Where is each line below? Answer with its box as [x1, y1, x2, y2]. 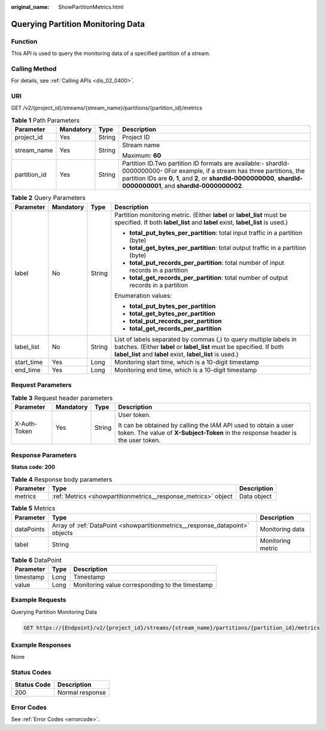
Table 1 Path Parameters [11, 117, 80, 125]
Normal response [57, 688, 106, 697]
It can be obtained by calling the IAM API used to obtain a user [118, 421, 294, 429]
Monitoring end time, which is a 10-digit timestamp [114, 365, 257, 374]
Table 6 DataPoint [11, 556, 62, 564]
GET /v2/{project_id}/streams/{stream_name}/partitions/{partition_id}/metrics [11, 105, 203, 112]
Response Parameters [11, 451, 77, 460]
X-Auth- [14, 419, 38, 427]
